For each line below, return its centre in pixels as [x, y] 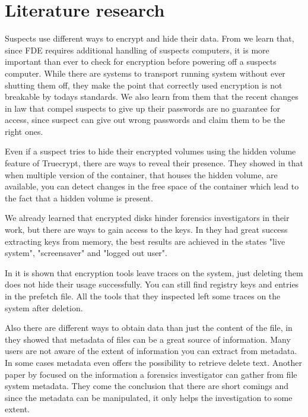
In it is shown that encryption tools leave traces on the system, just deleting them [154, 272]
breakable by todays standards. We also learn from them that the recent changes [152, 97]
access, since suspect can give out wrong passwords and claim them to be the [145, 120]
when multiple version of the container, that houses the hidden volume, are [141, 174]
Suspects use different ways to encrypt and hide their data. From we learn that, [150, 38]
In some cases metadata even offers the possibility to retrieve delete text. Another [154, 362]
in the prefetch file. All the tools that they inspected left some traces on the [143, 296]
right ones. [24, 131]
